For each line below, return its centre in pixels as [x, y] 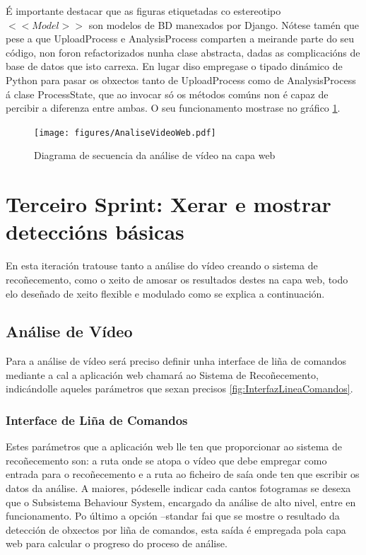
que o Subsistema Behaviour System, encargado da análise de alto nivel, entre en [181, 502]
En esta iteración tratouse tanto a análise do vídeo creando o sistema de [162, 265]
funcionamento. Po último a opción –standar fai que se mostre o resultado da [173, 516]
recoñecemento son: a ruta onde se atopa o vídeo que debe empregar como [166, 460]
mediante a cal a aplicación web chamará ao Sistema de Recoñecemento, [162, 374]
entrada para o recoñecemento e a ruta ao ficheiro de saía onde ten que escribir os [183, 474]
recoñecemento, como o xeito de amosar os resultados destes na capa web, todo [177, 279]
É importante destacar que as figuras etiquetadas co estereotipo [143, 11]
